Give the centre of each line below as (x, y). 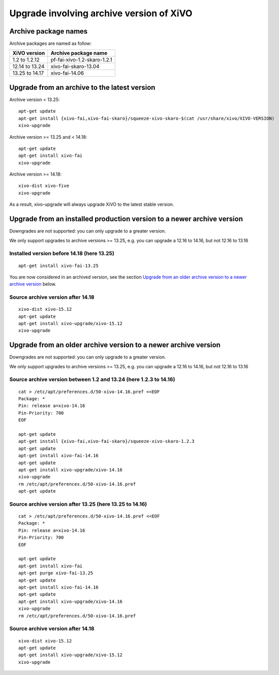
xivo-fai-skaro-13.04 (75, 67)
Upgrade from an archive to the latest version (82, 87)
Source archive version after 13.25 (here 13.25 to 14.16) (78, 504)
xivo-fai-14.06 (67, 73)
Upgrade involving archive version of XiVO (101, 13)
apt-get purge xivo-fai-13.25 (56, 573)
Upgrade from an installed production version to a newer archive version (126, 219)
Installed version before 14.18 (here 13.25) (62, 253)
